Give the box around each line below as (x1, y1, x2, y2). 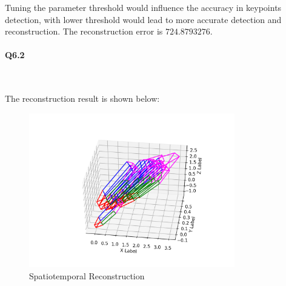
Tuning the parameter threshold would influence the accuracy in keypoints (5, 1, 282, 13)
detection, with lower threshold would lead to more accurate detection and (5, 13, 282, 25)
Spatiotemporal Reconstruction (29, 269, 145, 282)
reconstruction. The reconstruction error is (5, 25, 163, 38)
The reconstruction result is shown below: (5, 92, 160, 105)
